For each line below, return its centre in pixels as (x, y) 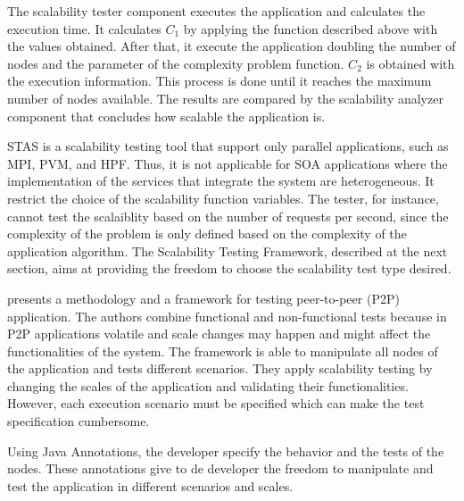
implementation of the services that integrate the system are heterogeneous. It (221, 181)
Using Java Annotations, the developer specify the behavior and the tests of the (226, 451)
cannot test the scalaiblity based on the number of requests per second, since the (228, 216)
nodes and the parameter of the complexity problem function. (176, 63)
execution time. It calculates (84, 28)
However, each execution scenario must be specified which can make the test (216, 403)
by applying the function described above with (311, 28)
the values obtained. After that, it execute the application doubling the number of (232, 46)
